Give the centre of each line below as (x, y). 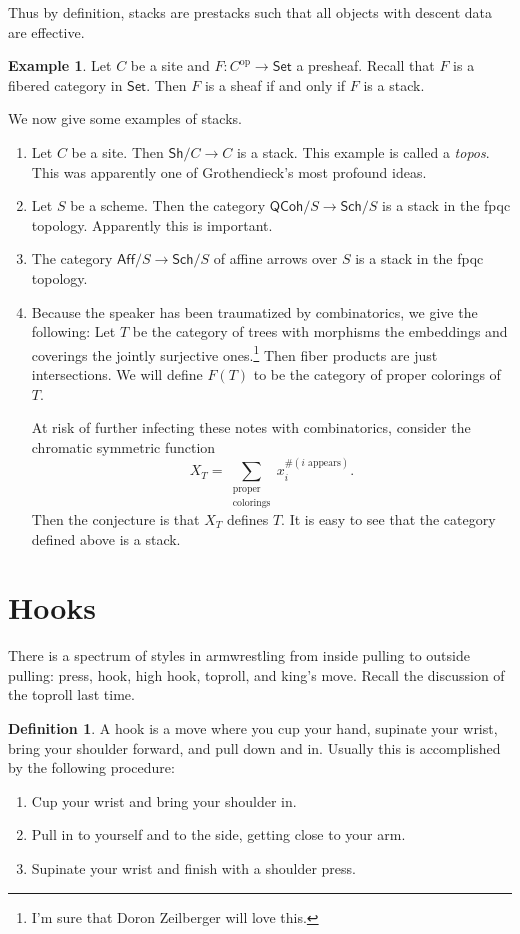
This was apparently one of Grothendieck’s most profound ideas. (229, 171)
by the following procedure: (91, 767)
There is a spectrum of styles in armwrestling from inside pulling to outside (239, 655)
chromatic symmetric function (123, 446)
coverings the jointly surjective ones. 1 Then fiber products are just (234, 353)
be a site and (170, 65)
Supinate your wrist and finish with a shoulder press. (193, 867)
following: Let (73, 331)
